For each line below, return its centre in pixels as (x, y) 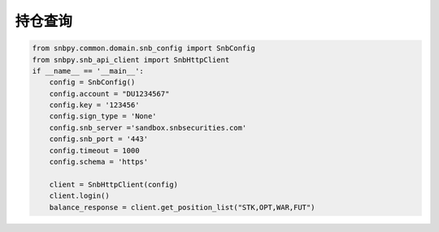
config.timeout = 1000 (94, 150)
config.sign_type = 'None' (103, 116)
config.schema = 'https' (99, 162)
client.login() (79, 196)
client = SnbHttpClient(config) (114, 184)
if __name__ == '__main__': (88, 71)
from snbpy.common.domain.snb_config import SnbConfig (143, 48)
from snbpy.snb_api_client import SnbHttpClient (131, 60)
